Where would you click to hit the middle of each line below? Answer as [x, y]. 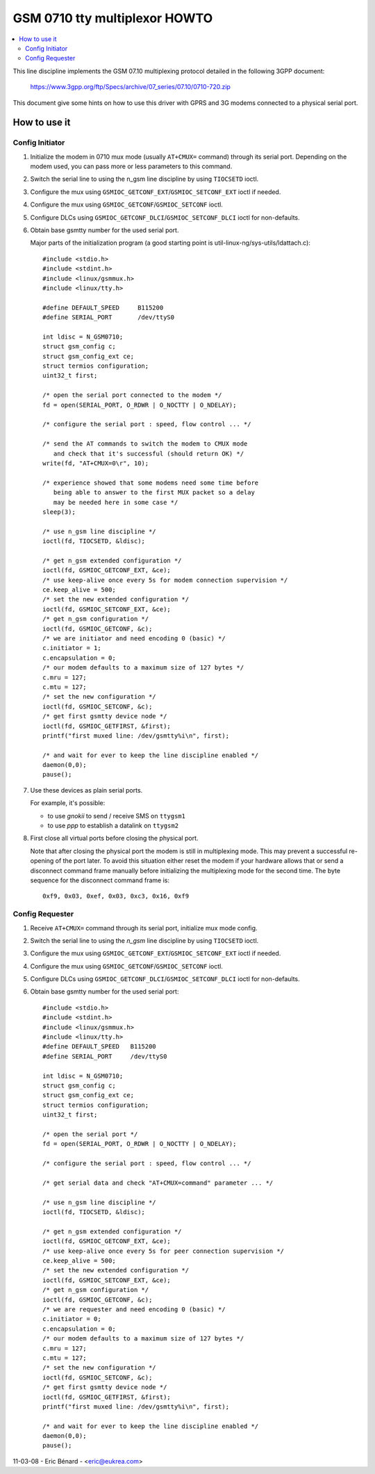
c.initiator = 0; [72, 1319]
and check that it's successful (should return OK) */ [149, 453]
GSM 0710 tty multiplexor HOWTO [113, 18]
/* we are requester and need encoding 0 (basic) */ [134, 1309]
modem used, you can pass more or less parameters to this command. [131, 166]
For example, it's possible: [68, 803]
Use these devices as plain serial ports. [86, 790]
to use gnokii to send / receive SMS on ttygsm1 [116, 816]
